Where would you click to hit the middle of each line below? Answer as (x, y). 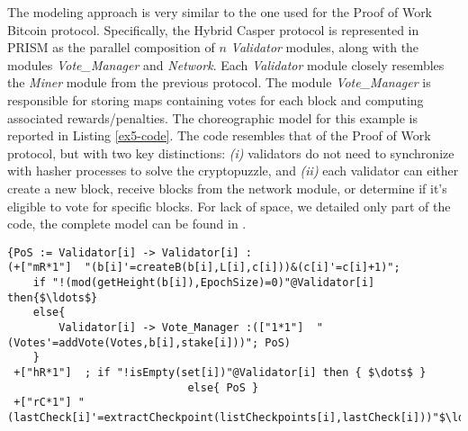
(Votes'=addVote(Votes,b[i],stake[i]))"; (133, 342)
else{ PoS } (223, 387)
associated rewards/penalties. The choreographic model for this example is (213, 117)
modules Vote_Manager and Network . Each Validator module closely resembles (226, 64)
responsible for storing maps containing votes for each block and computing (216, 99)
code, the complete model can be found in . (127, 224)
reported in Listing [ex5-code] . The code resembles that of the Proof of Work (219, 135)
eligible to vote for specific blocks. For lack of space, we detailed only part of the (229, 206)
